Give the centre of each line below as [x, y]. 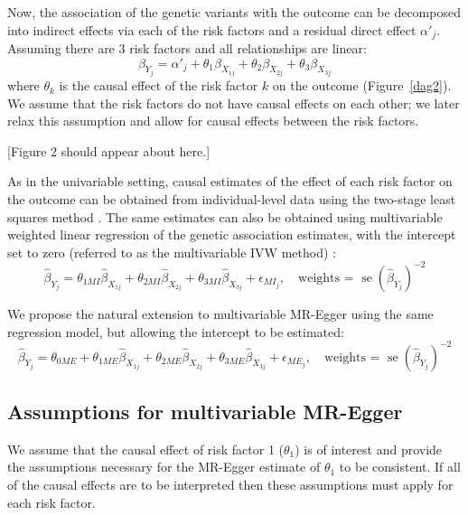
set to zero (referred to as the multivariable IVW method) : [172, 252]
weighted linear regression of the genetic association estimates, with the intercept [232, 234]
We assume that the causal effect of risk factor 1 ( [145, 449]
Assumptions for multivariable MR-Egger [205, 411]
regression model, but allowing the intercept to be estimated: [176, 331]
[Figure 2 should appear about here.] [109, 150]
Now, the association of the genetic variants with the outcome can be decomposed [234, 12]
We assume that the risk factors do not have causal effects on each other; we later [234, 103]
